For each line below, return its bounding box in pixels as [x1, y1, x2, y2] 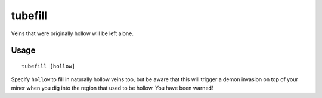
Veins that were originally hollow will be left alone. [11, 30, 134, 37]
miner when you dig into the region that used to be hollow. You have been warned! [11, 84, 213, 91]
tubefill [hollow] [21, 63, 76, 69]
